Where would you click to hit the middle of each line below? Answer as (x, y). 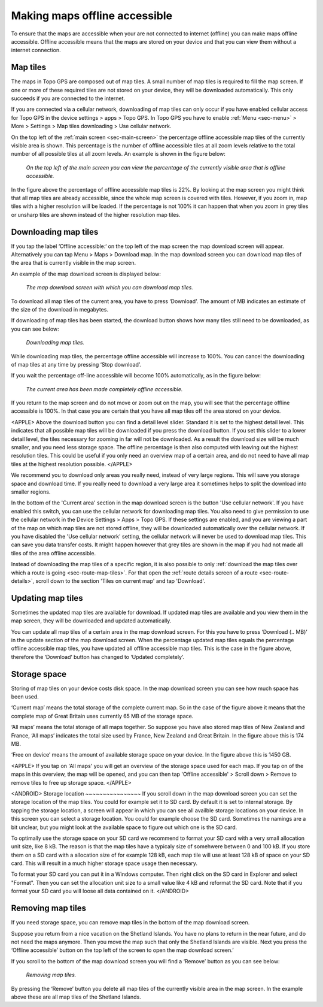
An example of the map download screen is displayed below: (86, 274)
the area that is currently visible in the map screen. (74, 263)
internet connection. (36, 50)
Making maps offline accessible (92, 16)
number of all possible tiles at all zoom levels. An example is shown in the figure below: (118, 154)
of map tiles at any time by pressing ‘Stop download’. (76, 364)
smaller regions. (31, 492)
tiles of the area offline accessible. (54, 553)
